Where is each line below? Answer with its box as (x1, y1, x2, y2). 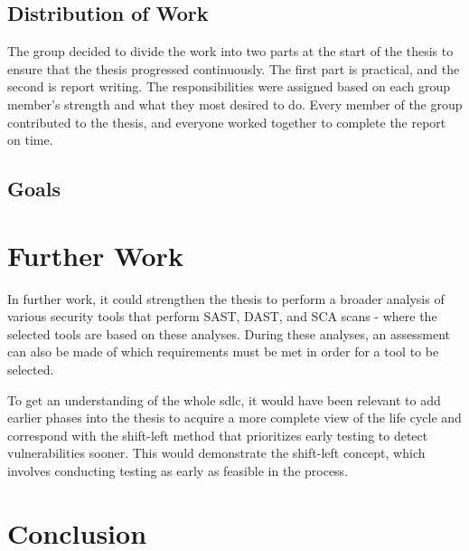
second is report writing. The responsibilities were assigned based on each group (7, 77, 451, 96)
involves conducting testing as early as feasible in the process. (7, 461, 349, 480)
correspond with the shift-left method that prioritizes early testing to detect (7, 425, 428, 444)
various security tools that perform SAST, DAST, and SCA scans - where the (7, 307, 437, 326)
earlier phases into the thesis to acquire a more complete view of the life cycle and (7, 408, 462, 427)
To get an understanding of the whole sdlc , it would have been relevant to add (7, 390, 441, 409)
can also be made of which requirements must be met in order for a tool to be (7, 342, 439, 361)
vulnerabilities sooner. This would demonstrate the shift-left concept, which (7, 443, 426, 462)
